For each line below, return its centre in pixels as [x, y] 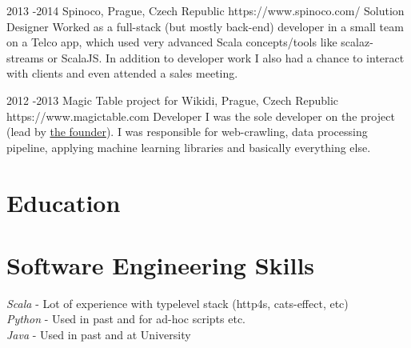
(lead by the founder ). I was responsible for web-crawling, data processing [187, 132]
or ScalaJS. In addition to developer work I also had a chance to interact [226, 57]
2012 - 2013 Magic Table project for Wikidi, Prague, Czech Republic [173, 100]
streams [25, 57]
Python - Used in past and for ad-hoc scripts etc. [126, 319]
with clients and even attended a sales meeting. [122, 73]
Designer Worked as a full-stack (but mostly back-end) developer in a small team [205, 26]
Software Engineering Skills [161, 264]
